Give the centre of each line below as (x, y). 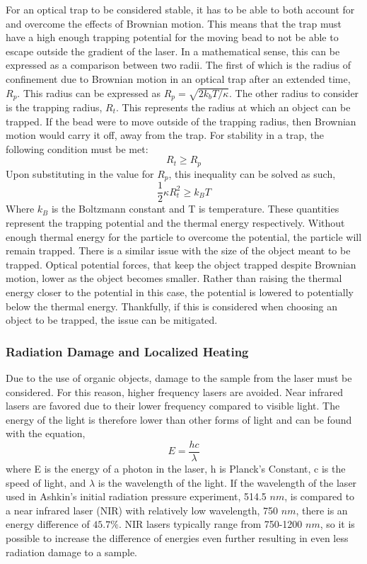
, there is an (322, 510)
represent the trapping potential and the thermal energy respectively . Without (175, 222)
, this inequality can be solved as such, (252, 173)
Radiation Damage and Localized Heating (127, 351)
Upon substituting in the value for (80, 173)
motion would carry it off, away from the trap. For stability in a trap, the (165, 135)
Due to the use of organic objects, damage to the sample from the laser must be (179, 377)
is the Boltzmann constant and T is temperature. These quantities (195, 209)
